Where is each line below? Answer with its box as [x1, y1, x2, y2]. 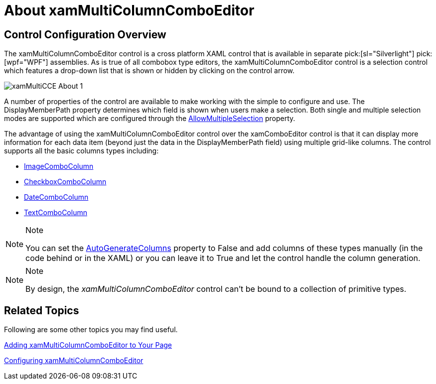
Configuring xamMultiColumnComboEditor [4, 356, 144, 365]
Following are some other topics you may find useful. [4, 325, 178, 334]
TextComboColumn [24, 208, 87, 217]
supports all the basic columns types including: [4, 146, 159, 155]
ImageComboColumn [24, 162, 94, 171]
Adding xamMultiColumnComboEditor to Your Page [4, 341, 172, 350]
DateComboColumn [24, 193, 89, 202]
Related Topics [4, 304, 79, 317]
